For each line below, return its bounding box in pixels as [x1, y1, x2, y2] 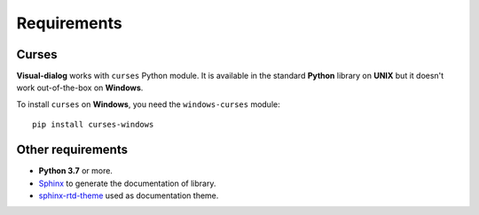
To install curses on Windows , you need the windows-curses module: [16, 98, 280, 110]
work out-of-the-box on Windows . [16, 82, 144, 93]
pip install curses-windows [32, 119, 154, 130]
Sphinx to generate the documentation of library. [38, 178, 216, 188]
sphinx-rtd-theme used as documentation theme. [38, 190, 219, 201]
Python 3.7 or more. [38, 165, 113, 176]
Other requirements [16, 142, 129, 157]
